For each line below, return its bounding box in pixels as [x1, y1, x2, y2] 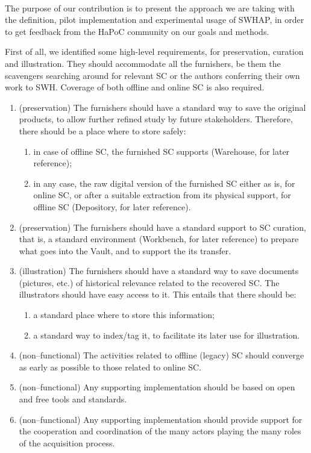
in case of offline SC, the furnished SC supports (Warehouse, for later [33, 145, 290, 157]
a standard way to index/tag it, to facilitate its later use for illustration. [33, 328, 300, 341]
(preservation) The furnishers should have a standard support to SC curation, [19, 220, 306, 233]
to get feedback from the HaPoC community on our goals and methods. [5, 25, 269, 37]
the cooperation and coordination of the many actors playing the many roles [19, 425, 301, 437]
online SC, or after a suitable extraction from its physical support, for [33, 189, 291, 201]
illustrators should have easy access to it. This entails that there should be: [19, 288, 297, 301]
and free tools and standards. [19, 393, 127, 405]
